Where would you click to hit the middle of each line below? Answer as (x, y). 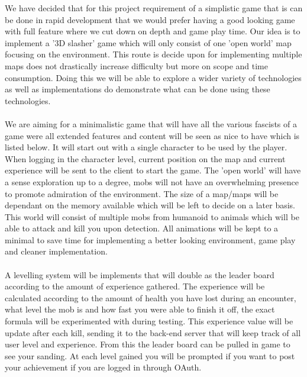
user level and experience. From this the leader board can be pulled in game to (148, 344)
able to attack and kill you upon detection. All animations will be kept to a (142, 228)
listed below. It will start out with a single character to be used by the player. (146, 147)
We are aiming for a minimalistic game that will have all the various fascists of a (151, 123)
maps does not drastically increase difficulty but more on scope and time (136, 65)
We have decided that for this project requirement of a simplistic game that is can (154, 8)
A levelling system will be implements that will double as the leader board (140, 274)
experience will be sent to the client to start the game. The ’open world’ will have (153, 170)
